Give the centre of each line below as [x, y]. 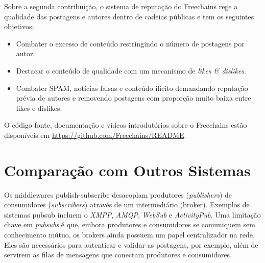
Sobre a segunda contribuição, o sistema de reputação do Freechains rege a [121, 6]
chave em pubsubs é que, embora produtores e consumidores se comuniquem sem [130, 224]
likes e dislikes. [39, 107]
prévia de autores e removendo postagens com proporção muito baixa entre [134, 98]
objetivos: [19, 26]
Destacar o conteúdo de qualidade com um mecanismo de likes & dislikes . [131, 70]
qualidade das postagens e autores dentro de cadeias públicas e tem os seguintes [129, 16]
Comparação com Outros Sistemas [127, 170]
